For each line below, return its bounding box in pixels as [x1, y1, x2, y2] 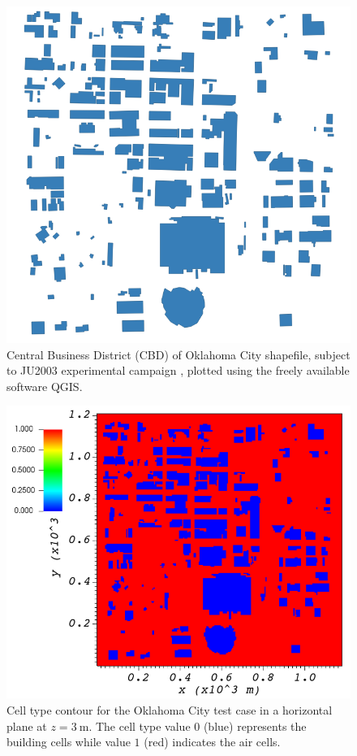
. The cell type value [88, 717, 191, 734]
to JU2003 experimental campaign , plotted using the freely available [6, 362, 350, 379]
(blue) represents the [203, 717, 307, 734]
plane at [6, 717, 47, 734]
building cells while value [6, 733, 131, 750]
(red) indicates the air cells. [144, 733, 281, 750]
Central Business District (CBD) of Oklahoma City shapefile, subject [6, 345, 351, 363]
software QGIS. [6, 377, 83, 394]
